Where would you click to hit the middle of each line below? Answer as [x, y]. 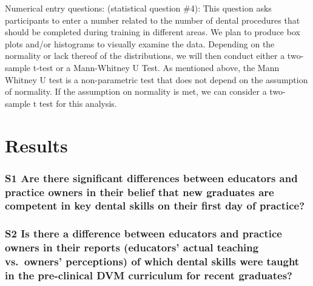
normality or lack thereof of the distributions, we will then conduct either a [145, 56]
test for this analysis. [78, 103]
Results [36, 145]
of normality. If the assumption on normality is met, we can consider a [136, 91]
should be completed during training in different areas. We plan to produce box [153, 32]
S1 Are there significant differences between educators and [151, 178]
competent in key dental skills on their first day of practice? [155, 206]
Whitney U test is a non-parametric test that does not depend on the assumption [156, 79]
